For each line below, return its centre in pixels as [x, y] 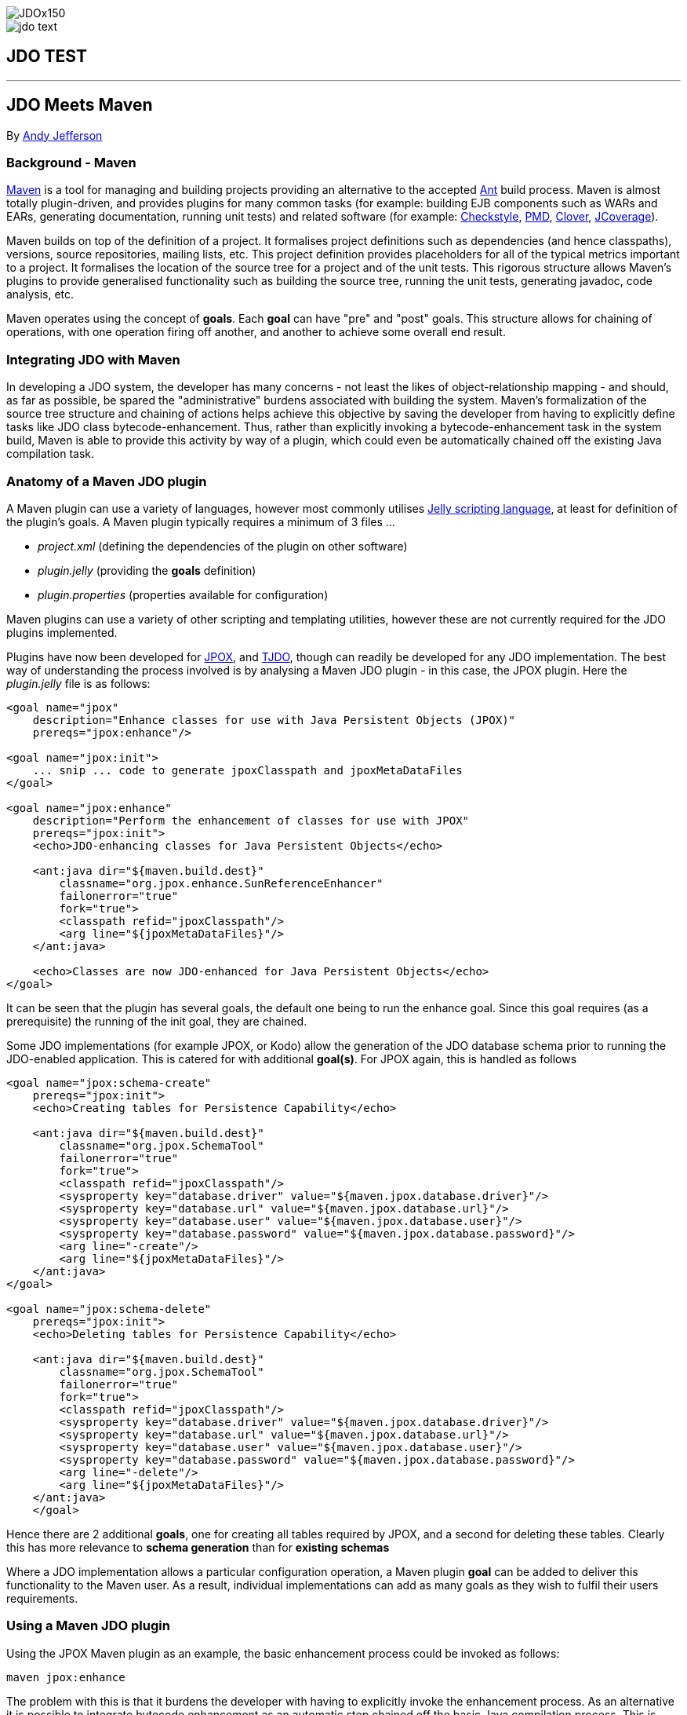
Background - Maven [71, 163]
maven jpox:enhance [66, 1677]
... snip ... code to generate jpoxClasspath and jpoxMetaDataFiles [247, 770]
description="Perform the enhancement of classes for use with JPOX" [251, 820]
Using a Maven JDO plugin [88, 1626]
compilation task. [51, 454]
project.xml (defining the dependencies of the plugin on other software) [223, 546]
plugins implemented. [62, 632]
